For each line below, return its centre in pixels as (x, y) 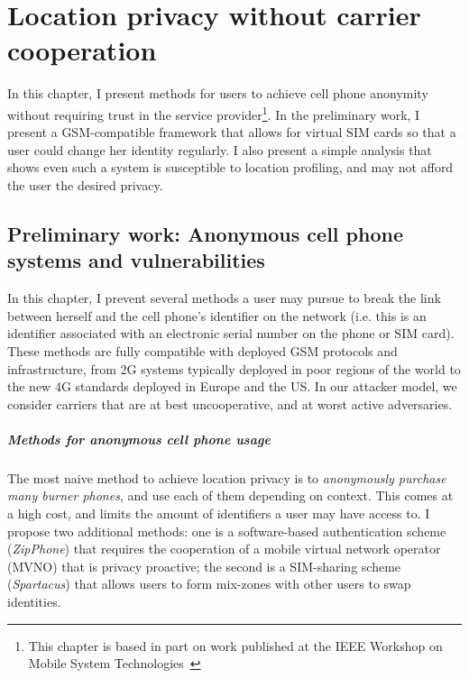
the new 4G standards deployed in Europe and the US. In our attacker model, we (232, 386)
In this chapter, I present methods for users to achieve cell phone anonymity (218, 93)
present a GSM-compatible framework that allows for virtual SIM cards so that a (232, 132)
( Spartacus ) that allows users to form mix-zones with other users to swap (209, 584)
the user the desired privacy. (85, 184)
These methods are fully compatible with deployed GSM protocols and (202, 350)
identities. (34, 601)
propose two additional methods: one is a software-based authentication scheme (227, 531)
